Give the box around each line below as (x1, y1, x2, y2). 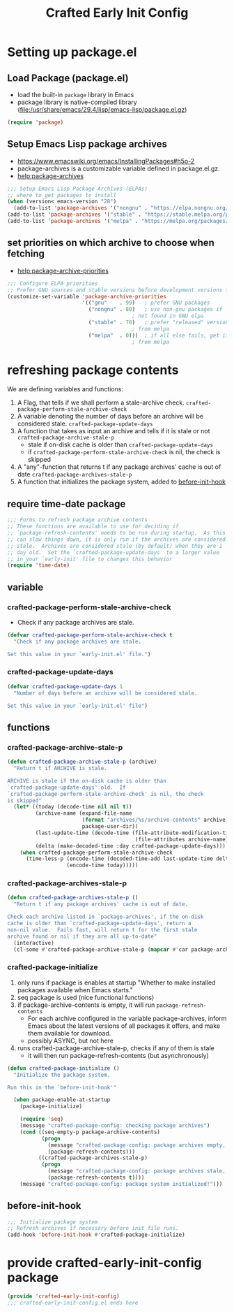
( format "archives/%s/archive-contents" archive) (81, 816, 229, 824)
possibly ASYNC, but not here (27, 1036, 114, 1045)
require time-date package (7, 498, 126, 509)
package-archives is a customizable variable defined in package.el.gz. (17, 164, 221, 173)
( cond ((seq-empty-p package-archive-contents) (19, 1129, 160, 1136)
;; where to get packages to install (7, 191, 117, 198)
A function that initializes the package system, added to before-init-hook (17, 477, 226, 486)
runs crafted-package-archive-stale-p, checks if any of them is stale (17, 1043, 214, 1052)
